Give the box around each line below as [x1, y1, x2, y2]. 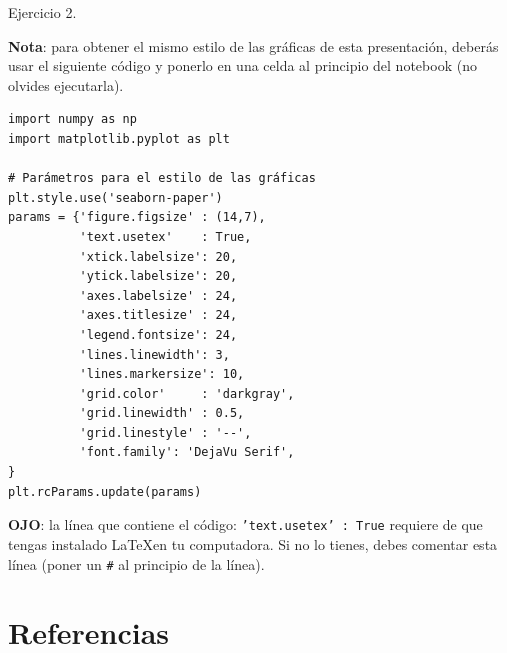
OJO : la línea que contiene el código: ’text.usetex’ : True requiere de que [8, 514, 483, 535]
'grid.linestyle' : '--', [79, 425, 252, 440]
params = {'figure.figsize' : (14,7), [8, 210, 266, 225]
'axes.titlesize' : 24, [79, 308, 238, 323]
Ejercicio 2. [8, 2, 77, 22]
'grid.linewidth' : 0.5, [79, 406, 245, 421]
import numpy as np [8, 112, 137, 127]
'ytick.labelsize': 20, [79, 269, 238, 284]
